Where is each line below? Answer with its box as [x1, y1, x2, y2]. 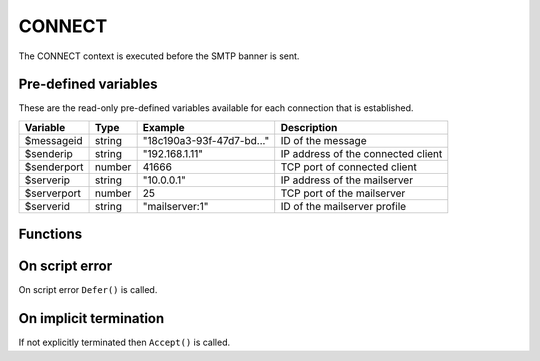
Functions [18, 226, 83, 243]
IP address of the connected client [280, 146, 443, 160]
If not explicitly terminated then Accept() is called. [18, 336, 231, 349]
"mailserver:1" [142, 199, 209, 213]
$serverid [24, 199, 70, 213]
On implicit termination [18, 310, 165, 327]
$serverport [24, 186, 82, 200]
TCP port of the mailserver [280, 186, 406, 200]
